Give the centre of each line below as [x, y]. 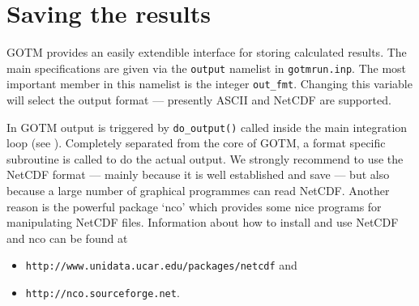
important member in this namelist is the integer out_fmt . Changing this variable [209, 84]
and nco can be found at [67, 238]
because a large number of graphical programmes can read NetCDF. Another [198, 191]
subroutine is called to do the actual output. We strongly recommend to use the [205, 158]
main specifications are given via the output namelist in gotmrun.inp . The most [207, 68]
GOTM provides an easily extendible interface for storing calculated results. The [207, 52]
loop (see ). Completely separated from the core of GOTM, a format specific [196, 143]
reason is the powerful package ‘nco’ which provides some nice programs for [194, 206]
